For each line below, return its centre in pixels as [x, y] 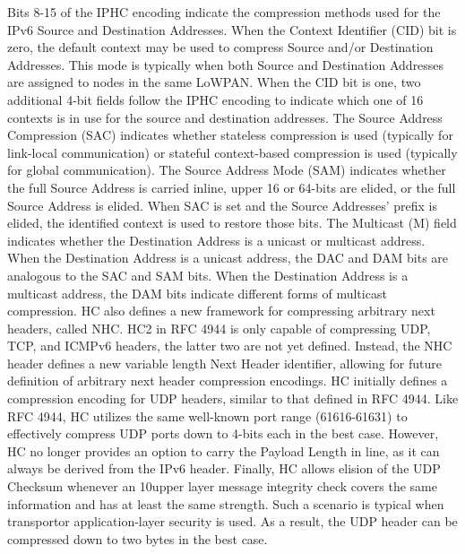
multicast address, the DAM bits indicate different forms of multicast [197, 293]
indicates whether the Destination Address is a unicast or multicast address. [216, 240]
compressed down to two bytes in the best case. [138, 538]
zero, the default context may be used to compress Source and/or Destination [220, 47]
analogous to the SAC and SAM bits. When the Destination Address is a [208, 275]
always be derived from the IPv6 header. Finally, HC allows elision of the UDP [224, 468]
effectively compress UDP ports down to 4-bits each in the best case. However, [223, 433]
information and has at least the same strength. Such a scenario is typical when [226, 503]
